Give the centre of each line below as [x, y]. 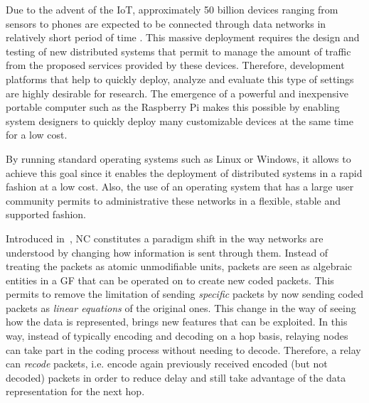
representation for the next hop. [75, 391]
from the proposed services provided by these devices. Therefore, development [175, 65]
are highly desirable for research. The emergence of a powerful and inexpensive [177, 93]
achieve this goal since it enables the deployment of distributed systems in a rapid [184, 172]
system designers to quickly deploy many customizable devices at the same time [180, 120]
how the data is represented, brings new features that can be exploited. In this [177, 322]
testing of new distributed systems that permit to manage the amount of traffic [178, 51]
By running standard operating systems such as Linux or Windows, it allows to [178, 158]
